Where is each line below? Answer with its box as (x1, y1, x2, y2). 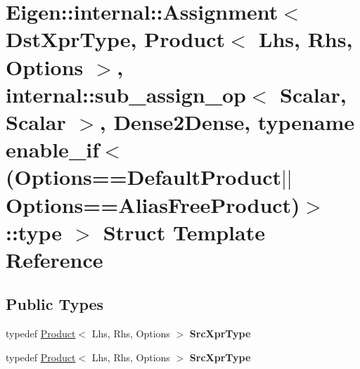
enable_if (6, 135, 99, 164)
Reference (6, 245, 103, 273)
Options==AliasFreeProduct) (6, 190, 300, 219)
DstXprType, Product (6, 25, 226, 53)
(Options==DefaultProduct (6, 162, 281, 191)
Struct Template (103, 217, 265, 246)
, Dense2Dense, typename (99, 107, 355, 136)
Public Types (6, 293, 104, 315)
